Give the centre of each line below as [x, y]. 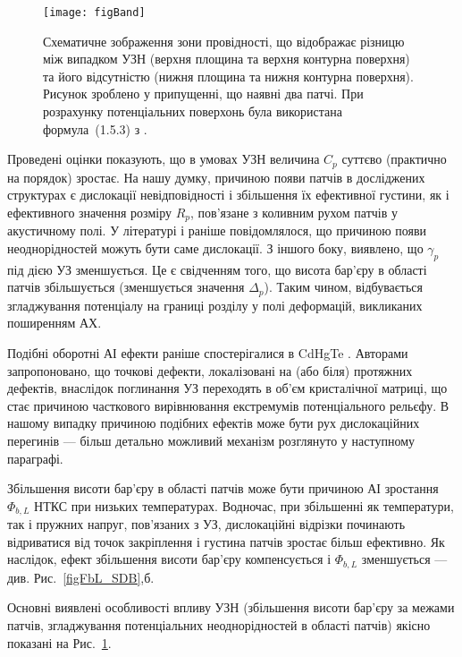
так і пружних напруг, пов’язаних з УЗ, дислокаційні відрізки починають [206, 524]
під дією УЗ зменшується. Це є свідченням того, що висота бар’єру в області [217, 269]
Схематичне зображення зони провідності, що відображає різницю [224, 41]
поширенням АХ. [55, 323]
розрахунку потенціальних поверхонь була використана [193, 111]
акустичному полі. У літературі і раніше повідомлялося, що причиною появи [217, 230]
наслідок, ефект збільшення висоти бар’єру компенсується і [169, 559]
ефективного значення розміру [89, 212]
